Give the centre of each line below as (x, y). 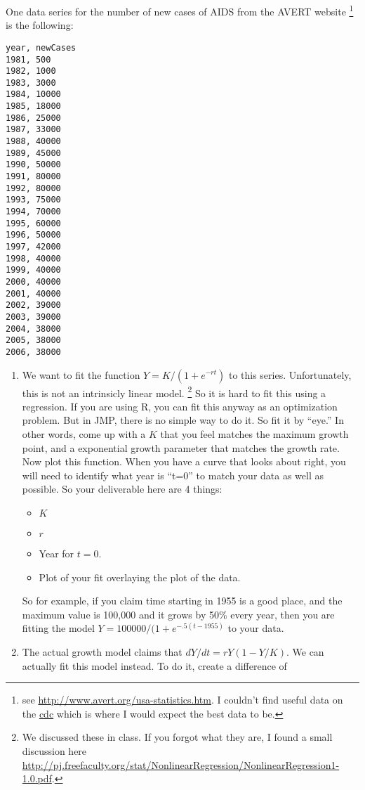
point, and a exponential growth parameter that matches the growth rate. (181, 447)
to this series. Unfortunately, (290, 374)
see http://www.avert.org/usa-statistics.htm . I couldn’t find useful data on (182, 700)
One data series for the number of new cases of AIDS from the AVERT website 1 (180, 10)
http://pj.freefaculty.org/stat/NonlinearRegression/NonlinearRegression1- (181, 764)
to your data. (256, 628)
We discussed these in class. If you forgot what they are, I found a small (177, 737)
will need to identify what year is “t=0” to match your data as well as (173, 475)
